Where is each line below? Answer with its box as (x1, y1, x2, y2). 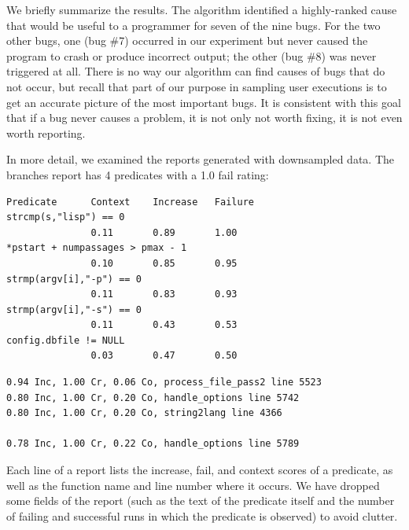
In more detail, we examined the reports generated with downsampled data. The (6, 151, 395, 167)
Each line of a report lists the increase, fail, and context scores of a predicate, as (6, 462, 393, 478)
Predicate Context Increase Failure (6, 196, 254, 208)
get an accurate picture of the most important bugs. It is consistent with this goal (6, 94, 401, 110)
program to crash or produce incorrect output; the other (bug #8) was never (6, 47, 377, 64)
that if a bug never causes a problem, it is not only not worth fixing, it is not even (6, 109, 403, 126)
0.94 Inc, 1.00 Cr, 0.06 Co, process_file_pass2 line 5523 (6, 377, 322, 388)
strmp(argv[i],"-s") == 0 (6, 304, 142, 315)
